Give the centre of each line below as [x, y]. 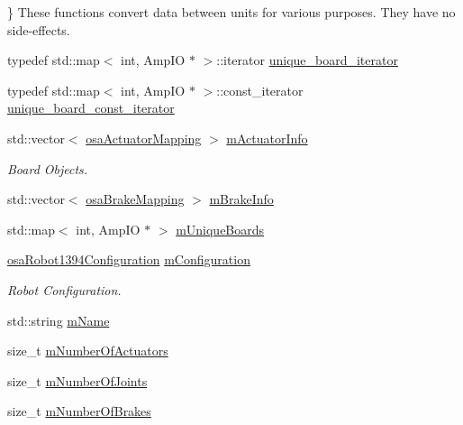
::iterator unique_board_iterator [307, 60]
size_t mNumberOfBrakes [79, 411]
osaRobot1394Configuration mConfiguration [129, 259]
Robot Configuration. [64, 289]
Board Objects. [48, 168]
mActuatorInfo [267, 138]
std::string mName [59, 320]
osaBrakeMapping [135, 199]
